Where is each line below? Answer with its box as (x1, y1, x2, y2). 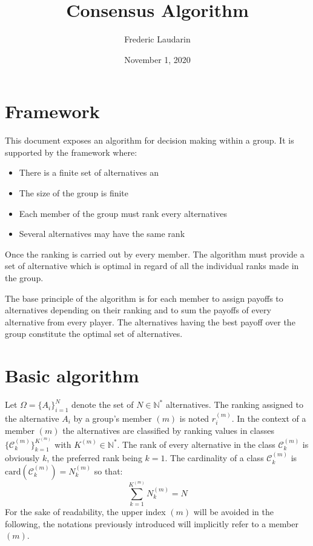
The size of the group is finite (19, 187, 129, 199)
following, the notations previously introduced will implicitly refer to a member (5, 517, 298, 530)
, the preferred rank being (47, 451, 142, 464)
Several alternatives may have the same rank (19, 227, 185, 240)
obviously (5, 451, 40, 464)
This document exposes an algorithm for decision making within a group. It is (5, 134, 294, 147)
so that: (94, 464, 123, 477)
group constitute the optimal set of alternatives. (5, 327, 183, 340)
